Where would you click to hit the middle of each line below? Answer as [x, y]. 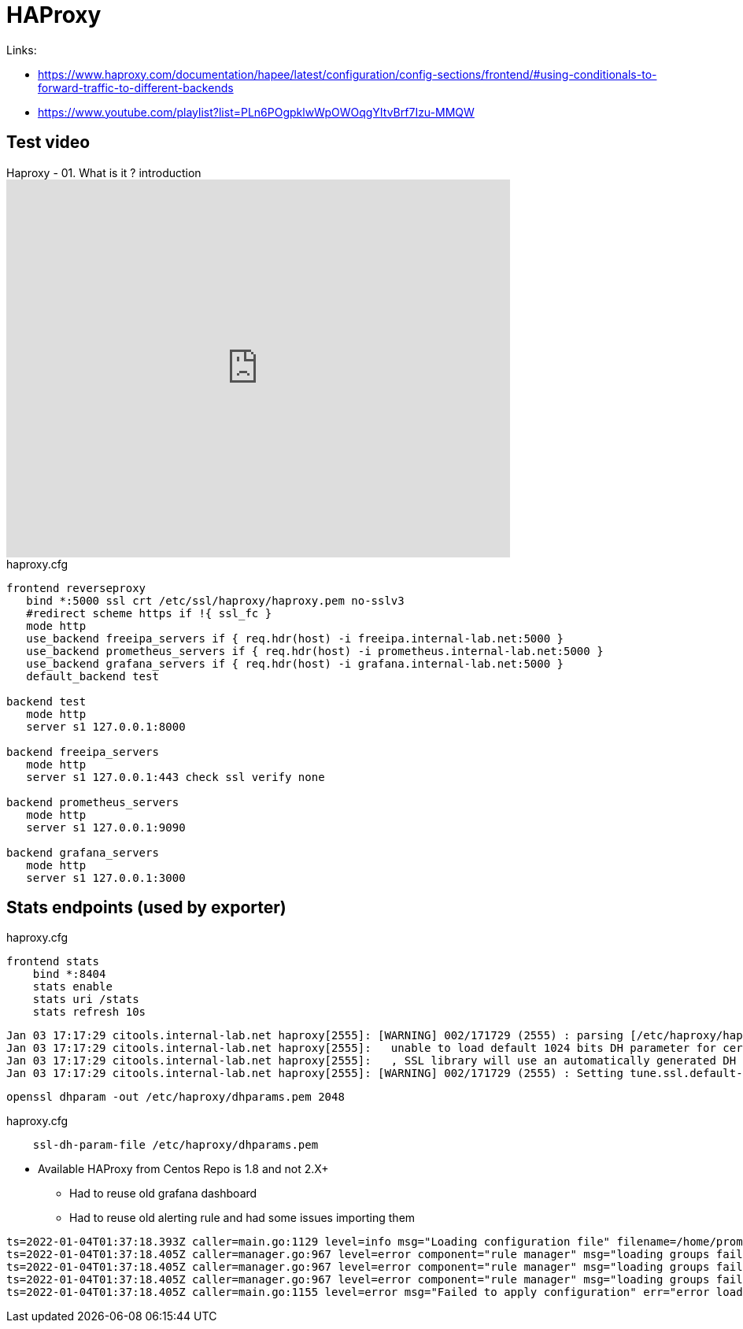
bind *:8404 [69, 974]
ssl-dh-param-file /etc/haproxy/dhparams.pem [176, 1145]
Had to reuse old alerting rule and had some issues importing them [242, 1218]
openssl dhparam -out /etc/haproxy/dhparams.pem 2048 [176, 1097]
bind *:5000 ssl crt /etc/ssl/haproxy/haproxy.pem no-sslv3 [215, 600]
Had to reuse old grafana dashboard [163, 1194]
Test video [48, 143]
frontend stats [53, 962]
